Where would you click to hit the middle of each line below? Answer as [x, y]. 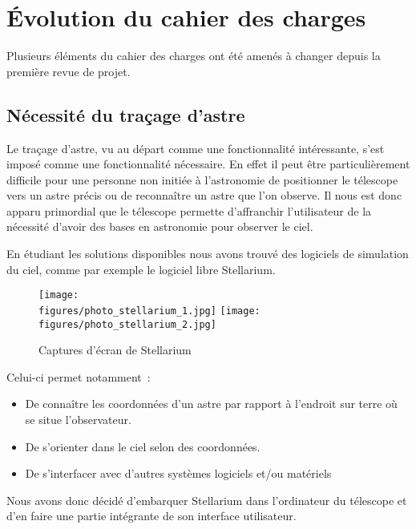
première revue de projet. [69, 71]
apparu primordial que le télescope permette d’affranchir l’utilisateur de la [189, 210]
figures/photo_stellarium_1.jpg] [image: [149, 311]
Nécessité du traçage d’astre [126, 114]
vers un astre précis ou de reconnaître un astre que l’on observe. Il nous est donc [204, 195]
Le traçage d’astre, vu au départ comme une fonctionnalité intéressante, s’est [196, 148]
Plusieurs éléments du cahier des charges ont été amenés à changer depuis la [194, 56]
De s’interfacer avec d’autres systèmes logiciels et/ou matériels [178, 473]
